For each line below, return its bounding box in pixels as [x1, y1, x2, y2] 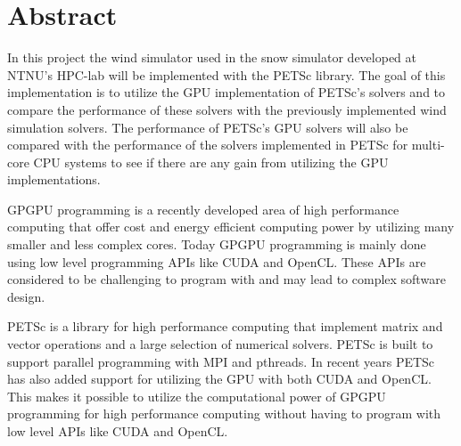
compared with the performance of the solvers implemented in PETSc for [7, 135, 408, 154]
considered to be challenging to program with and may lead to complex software [7, 270, 446, 288]
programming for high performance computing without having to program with [7, 404, 441, 423]
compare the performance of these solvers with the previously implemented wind [7, 100, 447, 118]
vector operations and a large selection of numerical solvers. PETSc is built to [7, 335, 433, 353]
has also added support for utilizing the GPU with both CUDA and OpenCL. [7, 369, 432, 388]
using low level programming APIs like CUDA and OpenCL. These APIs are [7, 252, 426, 271]
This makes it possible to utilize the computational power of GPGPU [7, 386, 386, 405]
